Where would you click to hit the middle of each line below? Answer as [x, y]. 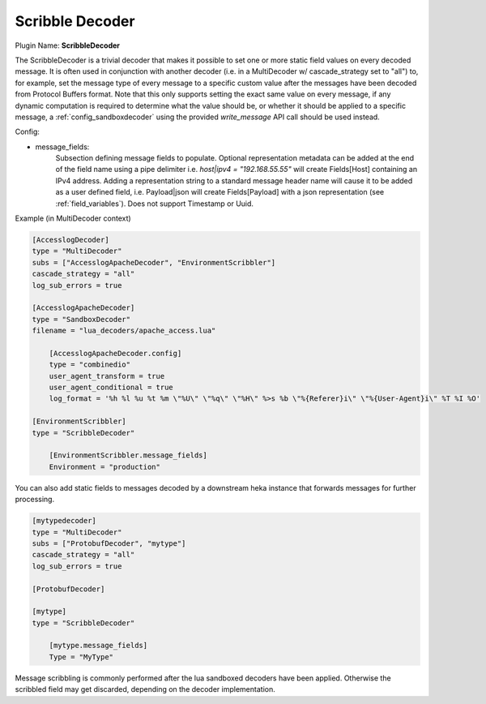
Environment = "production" [105, 467]
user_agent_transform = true [107, 376]
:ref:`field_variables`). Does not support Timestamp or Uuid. [155, 204]
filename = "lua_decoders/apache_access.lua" [124, 331]
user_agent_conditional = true [111, 388]
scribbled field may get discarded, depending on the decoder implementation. [145, 689]
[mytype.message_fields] [98, 646]
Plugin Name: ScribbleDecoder [68, 45]
